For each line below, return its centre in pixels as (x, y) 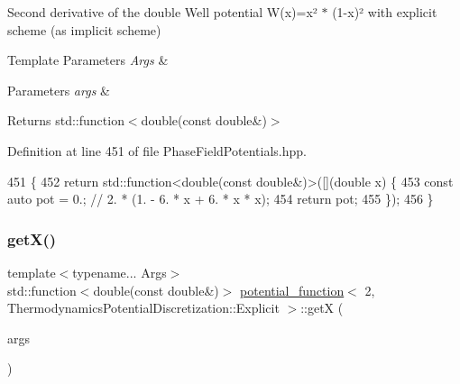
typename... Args (120, 272)
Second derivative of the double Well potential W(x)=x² (162, 12)
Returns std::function (66, 120)
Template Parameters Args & (88, 60)
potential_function (292, 290)
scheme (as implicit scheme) (84, 29)
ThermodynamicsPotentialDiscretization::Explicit (143, 308)
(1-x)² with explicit (385, 12)
